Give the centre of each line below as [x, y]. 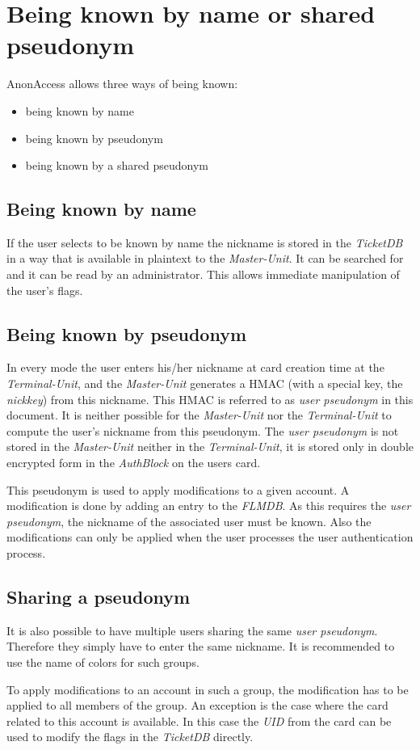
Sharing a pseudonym [99, 596]
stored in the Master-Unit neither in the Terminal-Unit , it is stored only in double [210, 447]
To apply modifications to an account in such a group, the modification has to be [208, 689]
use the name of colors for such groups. [103, 662]
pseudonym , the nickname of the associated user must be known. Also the [189, 521]
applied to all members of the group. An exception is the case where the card [197, 705]
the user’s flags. [45, 290]
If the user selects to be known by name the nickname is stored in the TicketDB [205, 242]
